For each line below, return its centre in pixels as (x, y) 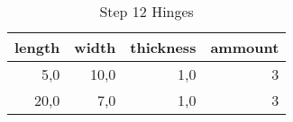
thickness (163, 47)
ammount (245, 47)
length (37, 47)
